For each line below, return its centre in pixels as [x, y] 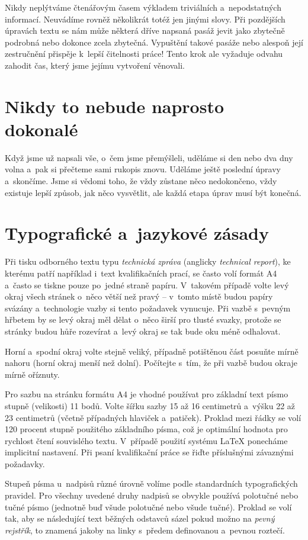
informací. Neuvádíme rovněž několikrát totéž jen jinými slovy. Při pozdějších [145, 19]
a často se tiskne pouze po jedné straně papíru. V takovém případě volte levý [147, 285]
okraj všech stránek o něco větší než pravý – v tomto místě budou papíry [139, 296]
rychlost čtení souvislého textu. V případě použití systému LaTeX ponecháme [146, 440]
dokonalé [41, 129]
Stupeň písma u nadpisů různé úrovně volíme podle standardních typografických [151, 483]
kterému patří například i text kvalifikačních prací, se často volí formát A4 [141, 273]
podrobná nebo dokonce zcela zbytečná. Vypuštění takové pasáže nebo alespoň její [154, 42]
